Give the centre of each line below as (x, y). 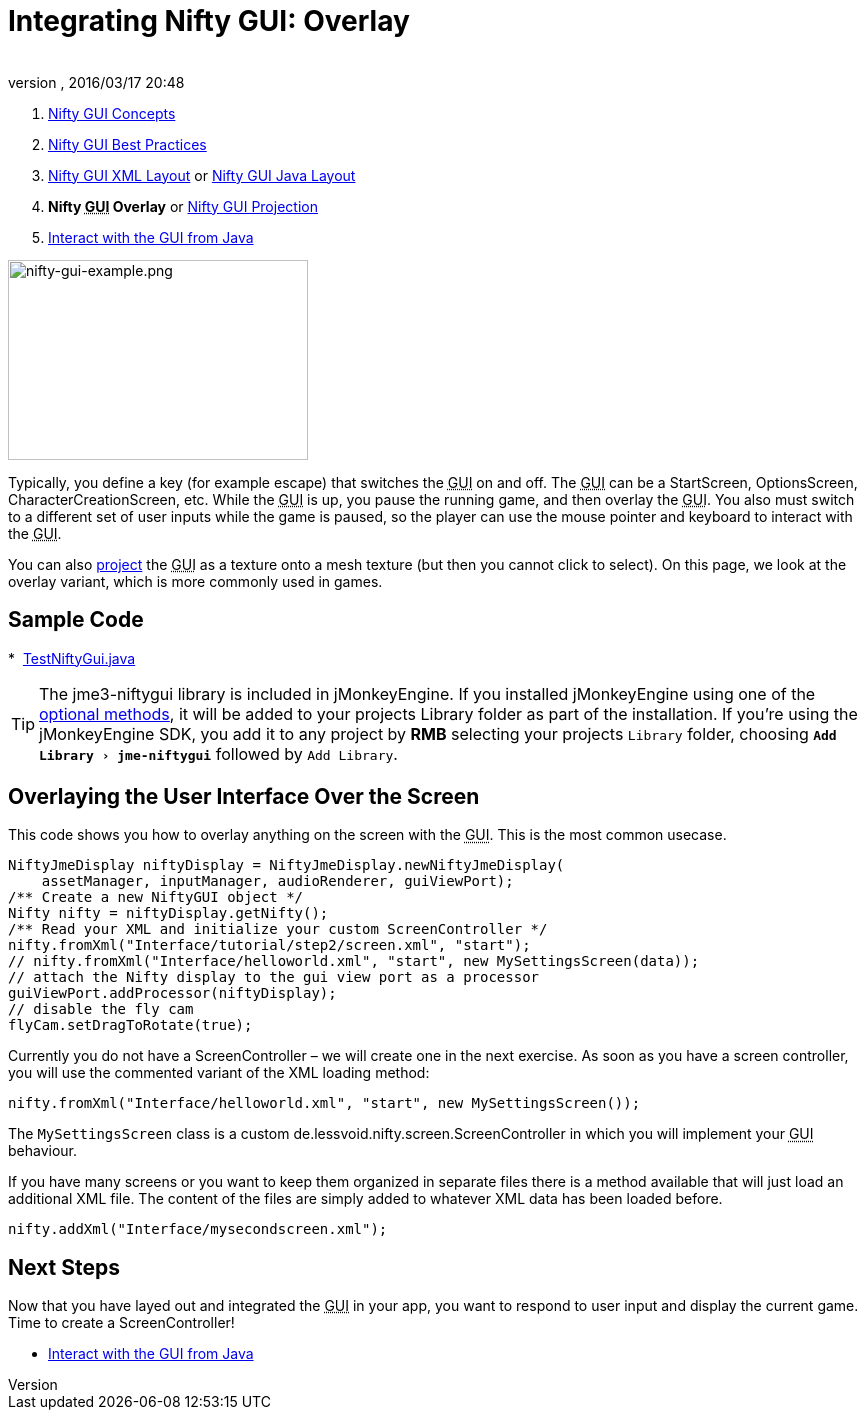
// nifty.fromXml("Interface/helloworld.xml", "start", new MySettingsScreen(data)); (354, 961)
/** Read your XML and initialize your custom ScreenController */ (278, 929)
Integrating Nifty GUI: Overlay (209, 21)
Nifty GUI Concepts (112, 113)
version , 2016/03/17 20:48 (96, 82)
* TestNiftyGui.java (72, 658)
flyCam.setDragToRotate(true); (130, 1025)
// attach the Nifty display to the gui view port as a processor (274, 977)
